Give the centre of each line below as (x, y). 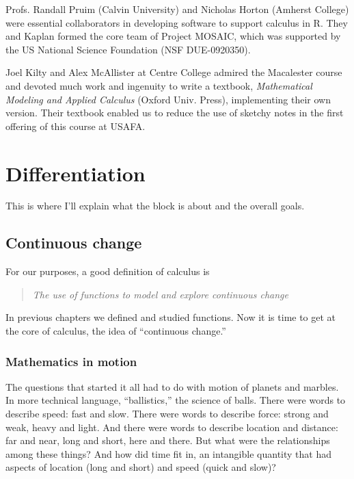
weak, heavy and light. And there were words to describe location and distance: (172, 427)
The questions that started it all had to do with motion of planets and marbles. (172, 386)
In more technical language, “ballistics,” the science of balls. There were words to (176, 400)
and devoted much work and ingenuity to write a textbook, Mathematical (159, 85)
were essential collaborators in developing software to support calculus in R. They (177, 22)
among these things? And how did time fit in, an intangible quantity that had (168, 453)
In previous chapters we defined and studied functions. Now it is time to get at (171, 317)
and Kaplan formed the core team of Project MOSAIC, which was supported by (173, 36)
